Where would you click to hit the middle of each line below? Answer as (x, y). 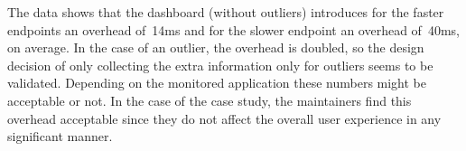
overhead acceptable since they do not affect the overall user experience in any (224, 118)
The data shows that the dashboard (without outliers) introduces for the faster (226, 12)
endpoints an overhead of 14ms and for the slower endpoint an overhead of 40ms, (233, 29)
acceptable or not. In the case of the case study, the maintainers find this (210, 100)
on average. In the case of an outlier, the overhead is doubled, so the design (216, 47)
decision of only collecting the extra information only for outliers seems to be (220, 65)
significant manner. (60, 136)
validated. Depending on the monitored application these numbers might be (217, 83)
